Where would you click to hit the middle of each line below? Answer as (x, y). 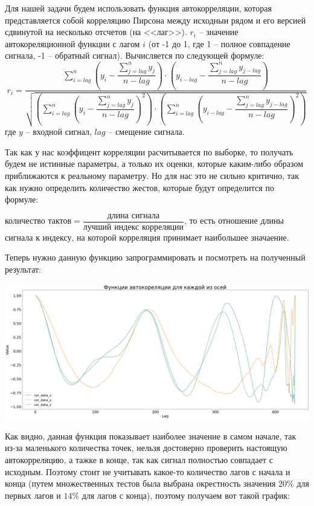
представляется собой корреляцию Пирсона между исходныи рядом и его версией (155, 20)
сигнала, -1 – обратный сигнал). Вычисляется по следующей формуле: (135, 55)
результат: (23, 269)
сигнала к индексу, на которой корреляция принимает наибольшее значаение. (147, 237)
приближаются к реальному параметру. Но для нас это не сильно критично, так (152, 176)
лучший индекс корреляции (133, 227)
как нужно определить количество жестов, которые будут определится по (139, 187)
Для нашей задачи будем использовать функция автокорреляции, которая (138, 8)
